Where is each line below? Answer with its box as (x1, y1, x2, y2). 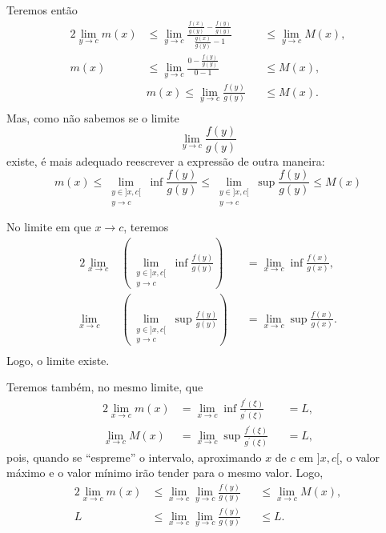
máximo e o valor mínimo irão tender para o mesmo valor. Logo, (6, 464, 324, 481)
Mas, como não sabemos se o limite (6, 109, 179, 126)
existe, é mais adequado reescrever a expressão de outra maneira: (6, 152, 325, 169)
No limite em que (6, 218, 91, 235)
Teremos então (6, 2, 78, 18)
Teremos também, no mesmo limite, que (6, 379, 203, 395)
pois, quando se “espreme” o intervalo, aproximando (6, 448, 262, 465)
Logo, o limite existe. (6, 351, 110, 368)
